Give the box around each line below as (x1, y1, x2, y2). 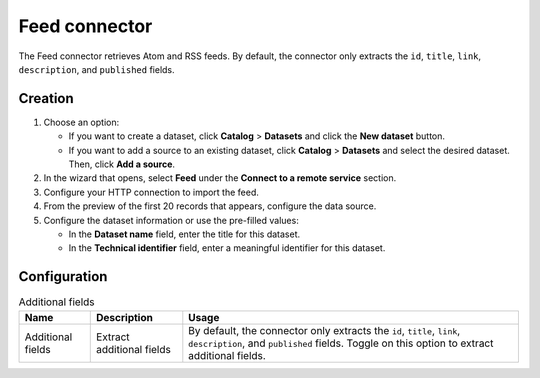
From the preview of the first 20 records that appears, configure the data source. (43, 200, 377, 212)
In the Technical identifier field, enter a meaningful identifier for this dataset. (68, 242, 386, 254)
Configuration (18, 268, 108, 285)
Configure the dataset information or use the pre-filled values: (43, 214, 299, 226)
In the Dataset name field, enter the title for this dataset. (68, 228, 301, 240)
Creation (18, 90, 74, 107)
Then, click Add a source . (68, 158, 175, 170)
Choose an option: (43, 116, 120, 128)
